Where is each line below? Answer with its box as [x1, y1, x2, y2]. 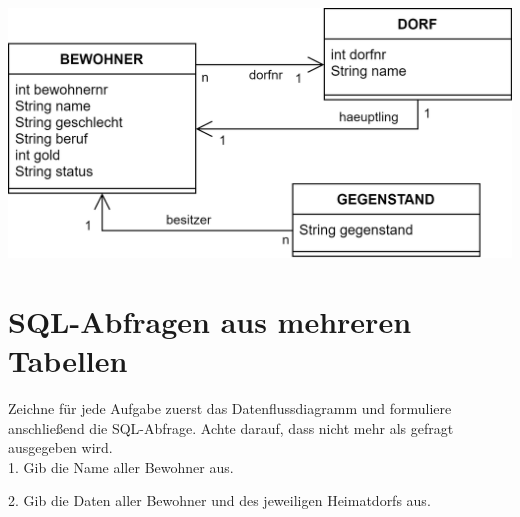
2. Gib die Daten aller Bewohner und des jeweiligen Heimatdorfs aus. [8, 490, 431, 511]
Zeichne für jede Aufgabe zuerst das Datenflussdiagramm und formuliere [8, 397, 452, 418]
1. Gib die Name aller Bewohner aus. [8, 456, 234, 477]
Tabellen [8, 340, 128, 380]
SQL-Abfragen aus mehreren [8, 300, 412, 341]
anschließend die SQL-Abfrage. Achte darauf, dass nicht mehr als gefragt [8, 417, 454, 438]
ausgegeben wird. [8, 437, 113, 458]
